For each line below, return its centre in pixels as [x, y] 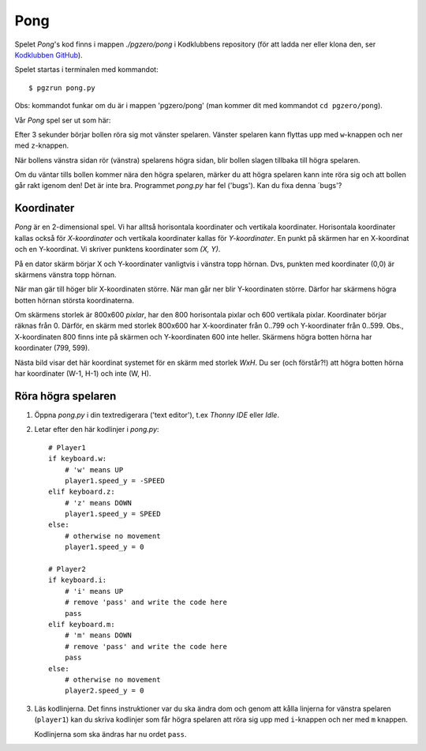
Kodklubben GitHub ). [49, 54]
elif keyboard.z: [82, 492]
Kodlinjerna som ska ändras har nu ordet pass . [110, 734]
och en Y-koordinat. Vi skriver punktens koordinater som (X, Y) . [118, 250]
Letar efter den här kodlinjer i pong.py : [97, 430]
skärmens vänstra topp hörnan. [65, 274]
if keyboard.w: [78, 459]
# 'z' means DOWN [98, 503]
